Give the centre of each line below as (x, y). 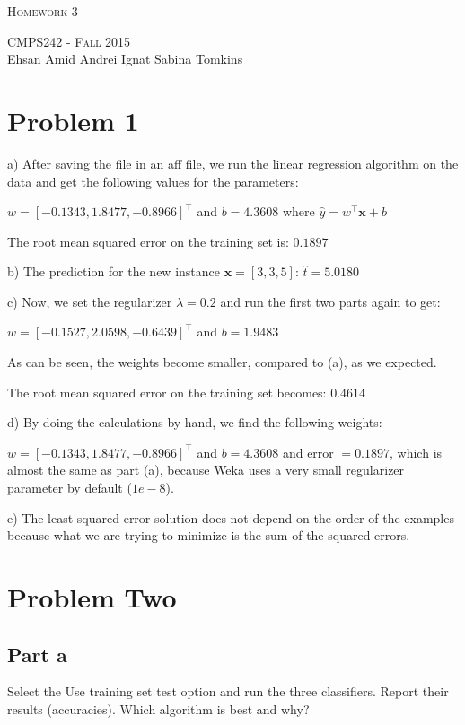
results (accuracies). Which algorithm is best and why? (158, 708)
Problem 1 (73, 120)
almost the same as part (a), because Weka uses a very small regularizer (206, 470)
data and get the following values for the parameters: (153, 181)
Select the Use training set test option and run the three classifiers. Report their (228, 691)
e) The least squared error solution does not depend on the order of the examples (231, 517)
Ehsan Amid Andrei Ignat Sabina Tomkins (125, 59)
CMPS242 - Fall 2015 (69, 41)
